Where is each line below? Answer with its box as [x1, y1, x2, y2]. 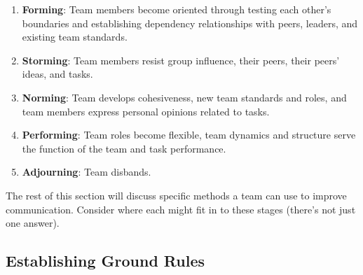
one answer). [6, 216, 60, 230]
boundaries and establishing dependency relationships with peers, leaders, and [22, 15, 358, 30]
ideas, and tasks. [22, 66, 93, 81]
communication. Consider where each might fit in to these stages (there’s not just [6, 202, 356, 216]
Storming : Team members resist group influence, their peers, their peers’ [22, 52, 340, 67]
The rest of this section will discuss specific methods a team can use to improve [6, 188, 347, 202]
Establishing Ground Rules [6, 250, 205, 272]
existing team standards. [22, 29, 128, 44]
